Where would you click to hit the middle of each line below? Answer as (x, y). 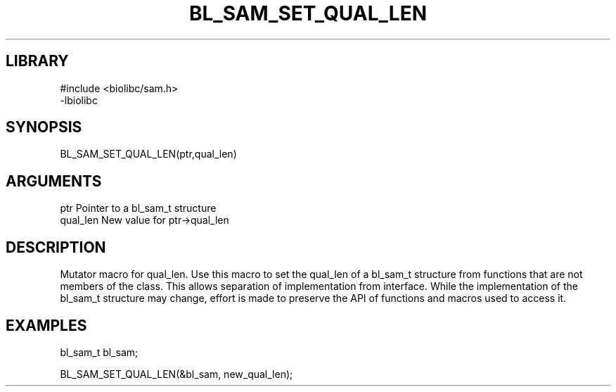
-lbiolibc (79, 100)
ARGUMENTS (54, 181)
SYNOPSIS (44, 127)
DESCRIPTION (56, 247)
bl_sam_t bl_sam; (99, 352)
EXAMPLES (46, 325)
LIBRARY (37, 61)
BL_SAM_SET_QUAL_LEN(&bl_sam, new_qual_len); (177, 374)
